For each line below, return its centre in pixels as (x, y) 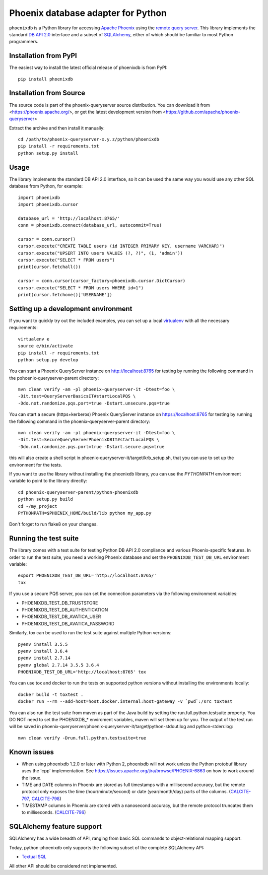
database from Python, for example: (46, 186)
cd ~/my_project (38, 506)
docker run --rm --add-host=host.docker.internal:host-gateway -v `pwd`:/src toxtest (125, 702)
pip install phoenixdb (46, 79)
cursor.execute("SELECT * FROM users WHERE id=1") (81, 288)
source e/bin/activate (46, 346)
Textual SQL (34, 857)
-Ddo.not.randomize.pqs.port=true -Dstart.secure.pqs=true (91, 446)
